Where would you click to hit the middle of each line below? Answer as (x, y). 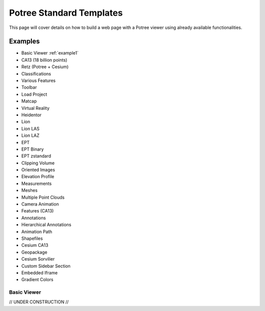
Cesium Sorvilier (38, 259)
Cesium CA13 (35, 245)
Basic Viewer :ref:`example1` (50, 53)
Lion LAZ (30, 135)
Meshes (29, 190)
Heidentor (31, 115)
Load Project (34, 94)
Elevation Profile (38, 177)
